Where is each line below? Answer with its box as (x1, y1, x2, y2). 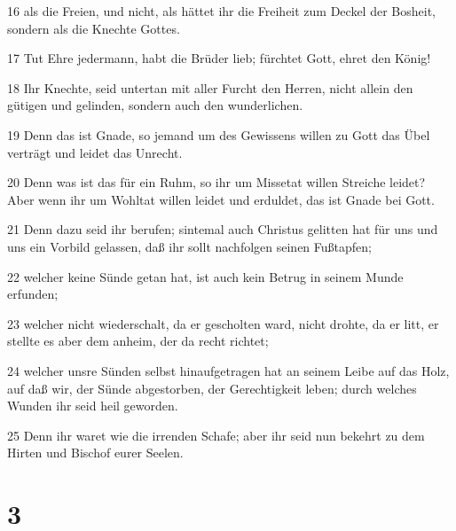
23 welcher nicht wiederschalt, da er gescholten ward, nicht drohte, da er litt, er (7, 314, 439, 332)
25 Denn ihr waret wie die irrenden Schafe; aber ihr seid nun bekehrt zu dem (7, 426, 425, 444)
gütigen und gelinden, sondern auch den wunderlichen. (7, 96, 303, 114)
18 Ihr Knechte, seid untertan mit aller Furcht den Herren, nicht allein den (7, 78, 413, 97)
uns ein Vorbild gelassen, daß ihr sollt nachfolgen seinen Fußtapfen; (7, 237, 372, 255)
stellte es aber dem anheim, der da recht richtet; (7, 332, 269, 350)
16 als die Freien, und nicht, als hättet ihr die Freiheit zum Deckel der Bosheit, (7, 2, 436, 20)
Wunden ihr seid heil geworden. (7, 396, 178, 415)
